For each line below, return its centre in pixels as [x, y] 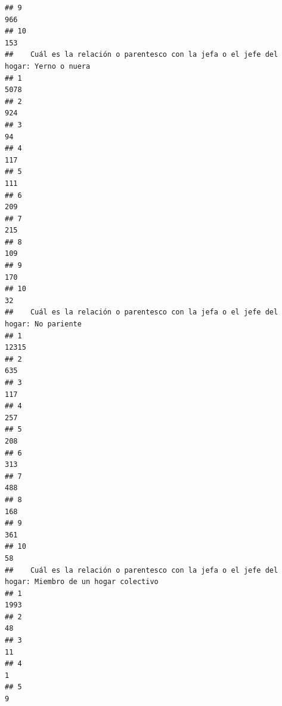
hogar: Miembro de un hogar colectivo [82, 582]
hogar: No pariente [43, 324]
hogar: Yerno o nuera [48, 66]
